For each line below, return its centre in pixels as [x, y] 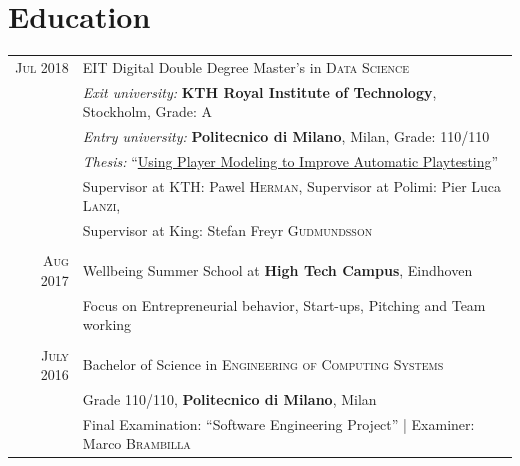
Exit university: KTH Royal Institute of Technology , [259, 91]
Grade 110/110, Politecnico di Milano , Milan [229, 398]
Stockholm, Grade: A [147, 111]
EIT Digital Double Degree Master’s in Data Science [245, 66]
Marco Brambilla [136, 443]
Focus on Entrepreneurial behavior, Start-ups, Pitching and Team [284, 304]
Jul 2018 [42, 66]
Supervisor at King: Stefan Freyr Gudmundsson [227, 230]
